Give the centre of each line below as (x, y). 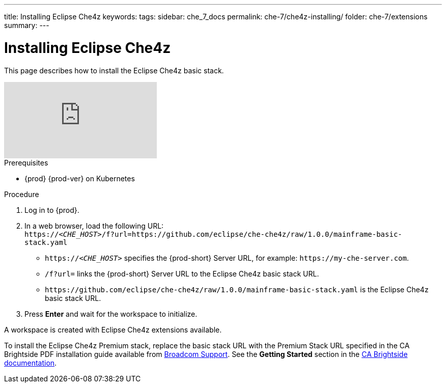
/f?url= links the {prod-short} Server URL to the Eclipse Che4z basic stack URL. (182, 273)
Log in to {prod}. (52, 210)
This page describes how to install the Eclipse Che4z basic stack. (114, 70)
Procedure (22, 194)
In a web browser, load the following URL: (94, 226)
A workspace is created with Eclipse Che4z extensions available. (113, 329)
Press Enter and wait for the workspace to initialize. (111, 314)
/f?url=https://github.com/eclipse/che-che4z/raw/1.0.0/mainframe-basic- (252, 234)
